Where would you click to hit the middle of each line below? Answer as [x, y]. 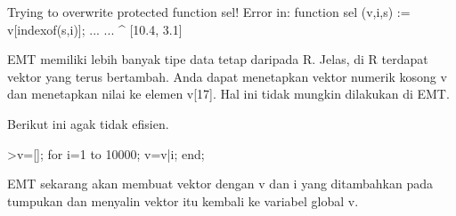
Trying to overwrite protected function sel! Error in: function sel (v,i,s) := [209, 12]
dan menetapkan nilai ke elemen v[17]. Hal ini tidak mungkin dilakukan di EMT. [228, 94]
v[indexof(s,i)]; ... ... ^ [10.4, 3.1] [95, 29]
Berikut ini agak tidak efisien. [88, 123]
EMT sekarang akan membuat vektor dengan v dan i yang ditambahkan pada [220, 184]
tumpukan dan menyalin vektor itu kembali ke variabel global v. [183, 200]
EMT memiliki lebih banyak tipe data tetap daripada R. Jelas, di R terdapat [218, 59]
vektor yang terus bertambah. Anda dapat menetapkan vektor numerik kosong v [227, 76]
